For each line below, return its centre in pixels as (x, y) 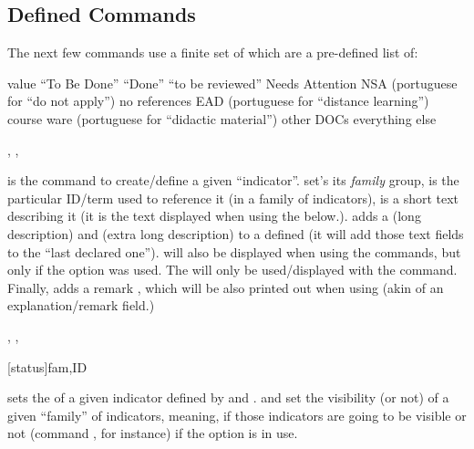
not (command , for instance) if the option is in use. (153, 433)
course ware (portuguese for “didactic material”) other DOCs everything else (222, 118)
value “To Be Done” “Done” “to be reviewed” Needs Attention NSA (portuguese (232, 83)
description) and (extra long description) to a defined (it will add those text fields (236, 233)
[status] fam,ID (47, 366)
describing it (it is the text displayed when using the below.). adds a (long (214, 216)
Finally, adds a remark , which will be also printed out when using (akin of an (226, 287)
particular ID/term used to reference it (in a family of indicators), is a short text (233, 198)
